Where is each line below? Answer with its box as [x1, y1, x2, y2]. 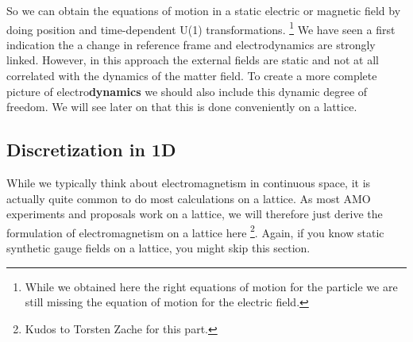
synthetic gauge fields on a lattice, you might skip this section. [6, 240, 311, 256]
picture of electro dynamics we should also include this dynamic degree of [6, 83, 368, 99]
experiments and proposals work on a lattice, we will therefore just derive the [6, 206, 383, 222]
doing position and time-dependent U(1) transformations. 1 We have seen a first [6, 18, 396, 37]
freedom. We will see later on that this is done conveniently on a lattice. [6, 98, 357, 115]
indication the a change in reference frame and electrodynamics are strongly [6, 36, 376, 52]
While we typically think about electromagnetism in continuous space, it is [6, 175, 371, 191]
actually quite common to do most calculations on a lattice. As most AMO [6, 190, 371, 206]
